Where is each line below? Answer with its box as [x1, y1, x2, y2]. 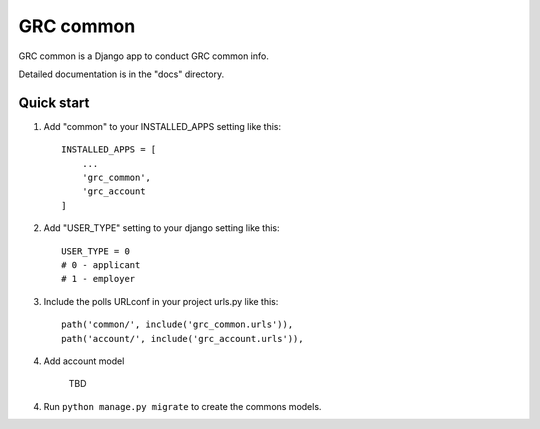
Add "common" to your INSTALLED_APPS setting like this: [43, 120, 282, 132]
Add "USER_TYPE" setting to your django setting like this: [43, 222, 280, 234]
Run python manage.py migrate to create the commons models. [43, 400, 322, 412]
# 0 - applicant [61, 259, 141, 270]
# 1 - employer [61, 273, 136, 285]
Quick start [18, 94, 90, 111]
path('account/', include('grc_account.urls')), [61, 333, 304, 344]
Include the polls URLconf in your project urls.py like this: [43, 295, 279, 307]
